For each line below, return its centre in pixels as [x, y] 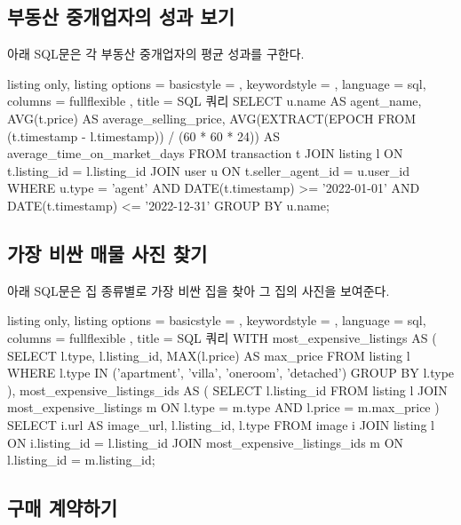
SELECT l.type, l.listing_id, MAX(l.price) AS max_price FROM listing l [209, 355]
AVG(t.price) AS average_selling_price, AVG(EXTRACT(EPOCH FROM [212, 118]
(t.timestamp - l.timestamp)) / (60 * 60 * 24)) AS [143, 135]
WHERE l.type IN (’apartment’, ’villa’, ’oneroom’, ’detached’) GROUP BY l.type [231, 373]
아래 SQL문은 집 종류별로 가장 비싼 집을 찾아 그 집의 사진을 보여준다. [199, 290]
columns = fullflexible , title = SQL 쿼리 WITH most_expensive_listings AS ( [222, 337]
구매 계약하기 [62, 508]
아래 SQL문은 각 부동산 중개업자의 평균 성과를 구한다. [156, 54]
